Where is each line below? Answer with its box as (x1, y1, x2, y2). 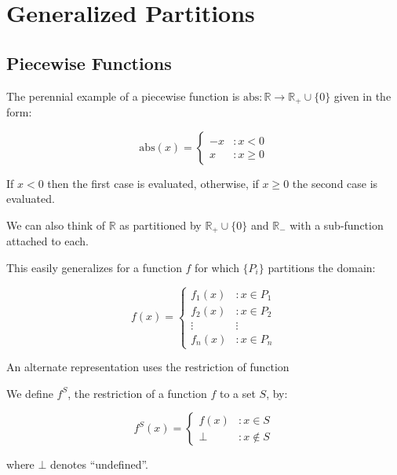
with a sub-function (290, 216, 384, 233)
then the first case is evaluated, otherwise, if (47, 175, 259, 191)
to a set (219, 385, 256, 401)
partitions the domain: (268, 259, 376, 275)
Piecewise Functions (6, 50, 172, 75)
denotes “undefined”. (50, 456, 148, 473)
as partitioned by (119, 216, 202, 233)
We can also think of (6, 216, 106, 233)
